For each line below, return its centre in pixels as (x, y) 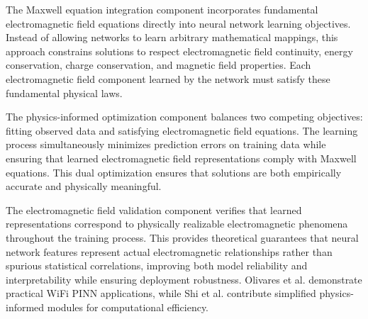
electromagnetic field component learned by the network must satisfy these (168, 78)
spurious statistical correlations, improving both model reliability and (157, 265)
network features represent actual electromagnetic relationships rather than (169, 251)
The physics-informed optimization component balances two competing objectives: (184, 117)
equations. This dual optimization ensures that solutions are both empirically (174, 172)
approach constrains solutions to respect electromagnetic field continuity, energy (179, 51)
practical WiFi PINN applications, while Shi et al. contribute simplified (161, 293)
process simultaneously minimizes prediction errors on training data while (166, 144)
